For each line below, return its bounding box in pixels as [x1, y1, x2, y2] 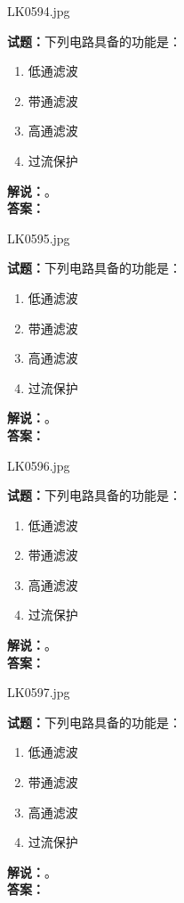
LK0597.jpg [7, 683, 70, 702]
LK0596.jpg [7, 456, 70, 474]
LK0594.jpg [7, 2, 70, 20]
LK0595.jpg [7, 228, 70, 247]
